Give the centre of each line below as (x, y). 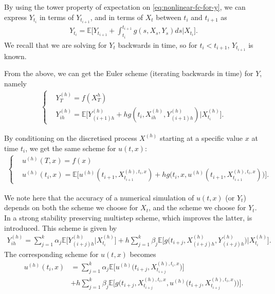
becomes (143, 254)
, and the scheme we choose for (197, 207)
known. (15, 56)
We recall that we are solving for (56, 44)
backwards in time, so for (158, 44)
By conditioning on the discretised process (71, 137)
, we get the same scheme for (71, 148)
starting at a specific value (201, 137)
